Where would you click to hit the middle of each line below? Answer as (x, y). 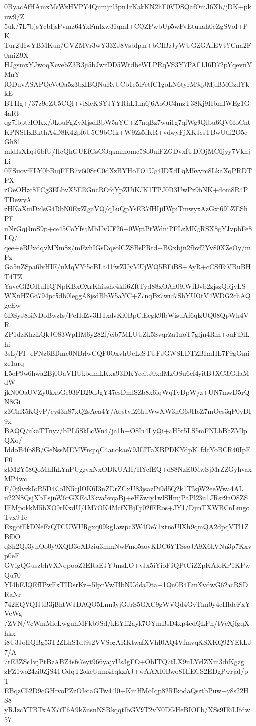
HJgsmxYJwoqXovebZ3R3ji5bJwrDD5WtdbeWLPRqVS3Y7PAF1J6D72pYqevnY (128, 64)
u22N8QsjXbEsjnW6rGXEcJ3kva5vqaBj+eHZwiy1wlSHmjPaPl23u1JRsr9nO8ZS (126, 498)
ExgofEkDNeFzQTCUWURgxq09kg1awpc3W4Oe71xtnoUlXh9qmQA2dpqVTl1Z (127, 527)
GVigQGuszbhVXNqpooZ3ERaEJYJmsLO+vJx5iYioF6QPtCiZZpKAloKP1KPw (127, 565)
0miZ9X (16, 54)
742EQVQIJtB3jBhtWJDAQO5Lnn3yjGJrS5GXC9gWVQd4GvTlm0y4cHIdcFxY (127, 603)
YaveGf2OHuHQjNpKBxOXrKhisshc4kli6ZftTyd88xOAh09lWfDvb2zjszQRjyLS (125, 286)
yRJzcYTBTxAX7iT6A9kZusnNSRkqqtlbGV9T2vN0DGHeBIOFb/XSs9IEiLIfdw (127, 710)
